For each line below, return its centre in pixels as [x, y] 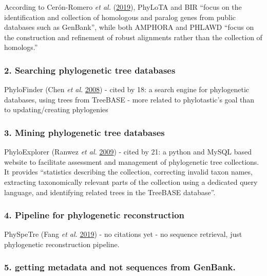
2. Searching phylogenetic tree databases [90, 70]
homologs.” [21, 47]
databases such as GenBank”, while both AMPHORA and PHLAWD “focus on [129, 27]
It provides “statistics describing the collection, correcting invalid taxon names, [128, 172]
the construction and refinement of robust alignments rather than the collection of [133, 37]
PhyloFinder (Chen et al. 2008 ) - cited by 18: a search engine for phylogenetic [127, 89]
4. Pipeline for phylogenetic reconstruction [94, 215]
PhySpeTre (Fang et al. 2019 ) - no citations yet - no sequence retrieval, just [123, 234]
